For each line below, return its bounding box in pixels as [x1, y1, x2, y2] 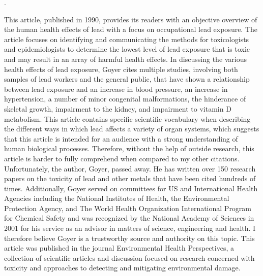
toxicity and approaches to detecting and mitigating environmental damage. [4, 262, 241, 273]
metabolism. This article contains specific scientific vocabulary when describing [4, 113, 251, 124]
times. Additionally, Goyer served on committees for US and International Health [4, 183, 258, 193]
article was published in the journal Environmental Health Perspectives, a [4, 243, 234, 253]
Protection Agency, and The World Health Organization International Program [4, 202, 252, 213]
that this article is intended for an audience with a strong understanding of [4, 133, 238, 144]
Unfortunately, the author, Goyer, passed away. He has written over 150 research [4, 163, 256, 174]
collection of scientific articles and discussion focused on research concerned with [4, 252, 255, 263]
